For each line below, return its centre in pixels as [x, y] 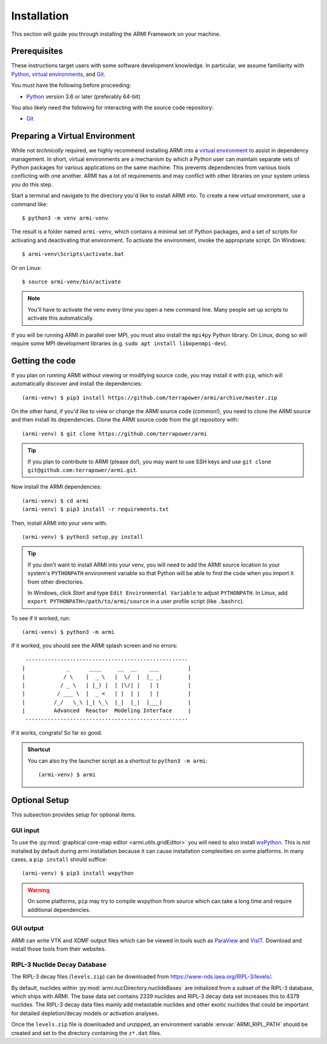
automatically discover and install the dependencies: [77, 384]
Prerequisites [37, 51]
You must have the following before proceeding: [71, 86]
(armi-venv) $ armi [67, 775]
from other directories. [56, 582]
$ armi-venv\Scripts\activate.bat [73, 254]
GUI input [25, 830]
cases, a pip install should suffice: [59, 859]
